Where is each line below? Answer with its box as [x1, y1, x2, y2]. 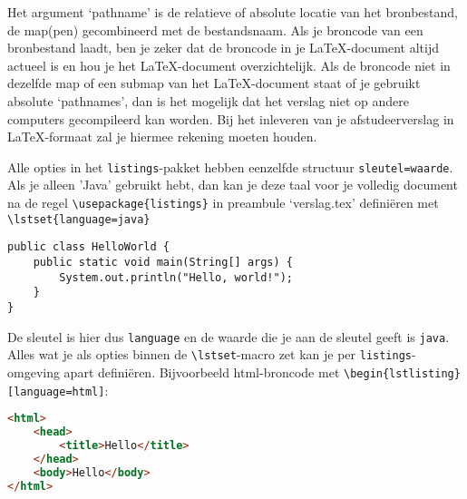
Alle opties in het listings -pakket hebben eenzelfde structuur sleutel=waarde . [7, 157, 453, 176]
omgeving [7, 362, 60, 381]
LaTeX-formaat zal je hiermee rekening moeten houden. [7, 127, 317, 146]
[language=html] [7, 385, 105, 398]
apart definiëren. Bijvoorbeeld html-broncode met [63, 362, 340, 381]
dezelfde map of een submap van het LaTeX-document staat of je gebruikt [7, 73, 421, 93]
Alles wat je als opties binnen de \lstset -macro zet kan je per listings [7, 345, 413, 364]
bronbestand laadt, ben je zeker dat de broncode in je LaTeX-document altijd [7, 38, 440, 57]
